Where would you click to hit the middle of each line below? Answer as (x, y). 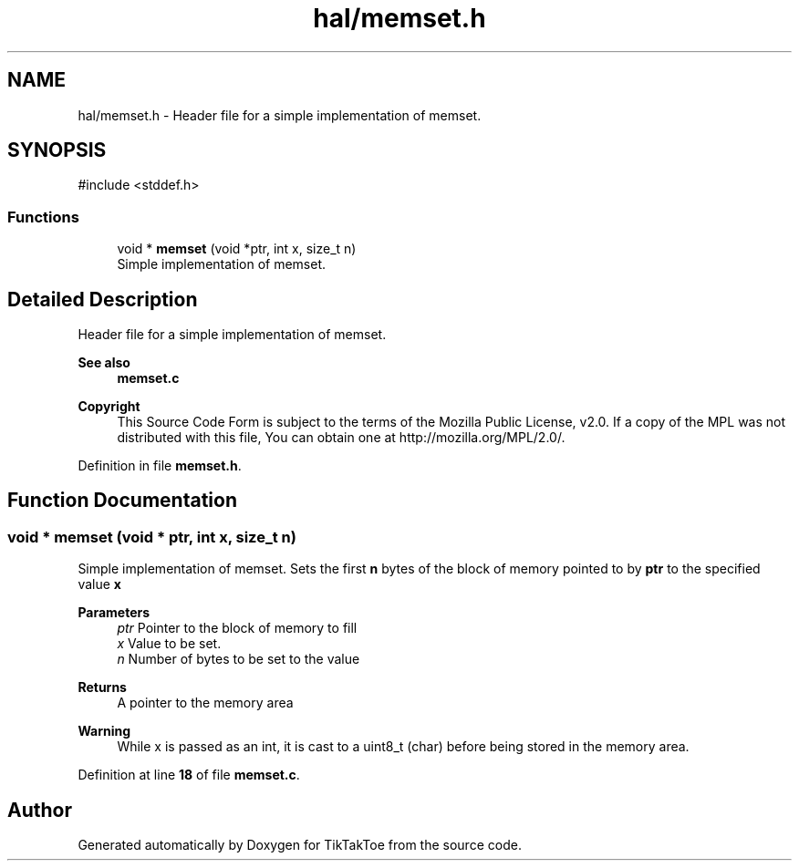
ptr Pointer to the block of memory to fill (237, 628)
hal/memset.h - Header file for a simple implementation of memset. (280, 115)
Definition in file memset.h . (160, 466)
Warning (104, 731)
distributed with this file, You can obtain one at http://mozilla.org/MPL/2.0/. (341, 438)
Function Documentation (122, 501)
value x (99, 584)
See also (104, 363)
